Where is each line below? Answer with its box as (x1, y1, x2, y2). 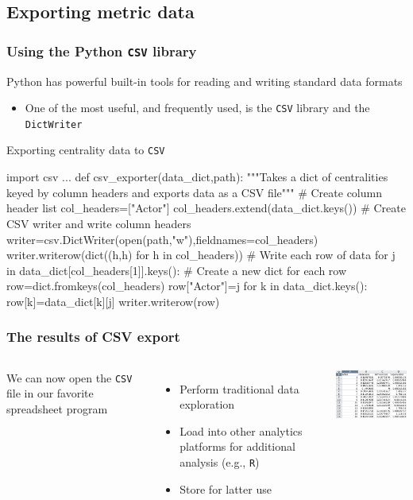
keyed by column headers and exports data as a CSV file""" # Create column (6, 184, 382, 200)
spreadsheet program (6, 400, 108, 417)
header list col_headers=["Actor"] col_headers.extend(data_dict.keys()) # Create (6, 200, 406, 216)
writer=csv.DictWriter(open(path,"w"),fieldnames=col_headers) (6, 231, 318, 247)
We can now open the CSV (6, 369, 133, 386)
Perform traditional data (179, 380, 299, 397)
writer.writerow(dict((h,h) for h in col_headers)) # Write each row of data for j (6, 246, 396, 263)
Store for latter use (179, 480, 272, 497)
